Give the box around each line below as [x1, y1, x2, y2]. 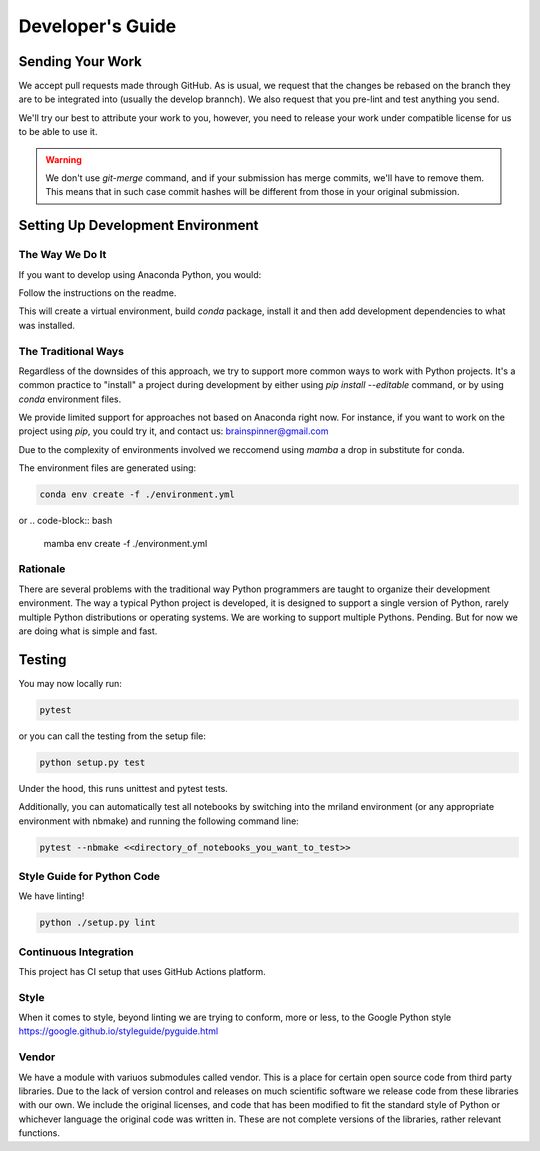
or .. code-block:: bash [18, 515, 113, 527]
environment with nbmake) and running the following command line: [18, 815, 299, 827]
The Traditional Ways [18, 344, 125, 358]
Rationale [18, 562, 66, 576]
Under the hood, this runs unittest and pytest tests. [18, 782, 229, 794]
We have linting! [18, 890, 85, 902]
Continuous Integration [18, 945, 134, 959]
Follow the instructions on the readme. [18, 286, 177, 299]
